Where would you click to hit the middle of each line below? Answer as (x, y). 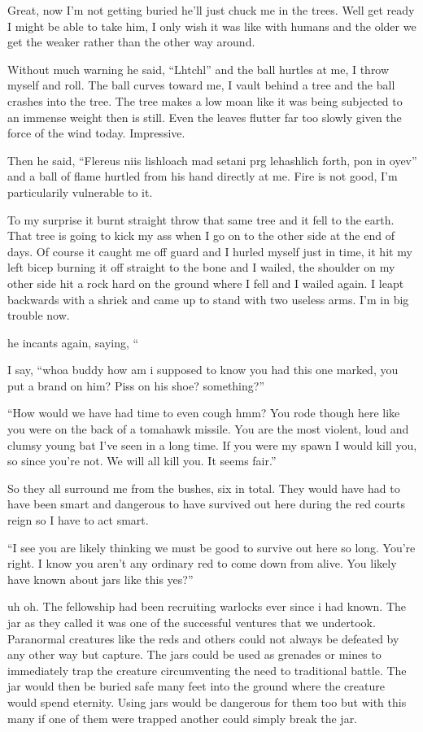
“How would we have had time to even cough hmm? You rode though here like (204, 413)
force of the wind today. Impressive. (96, 133)
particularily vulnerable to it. (80, 192)
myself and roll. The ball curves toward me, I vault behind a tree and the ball (201, 85)
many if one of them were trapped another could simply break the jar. (183, 718)
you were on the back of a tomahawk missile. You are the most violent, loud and (208, 429)
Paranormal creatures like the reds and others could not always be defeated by (203, 638)
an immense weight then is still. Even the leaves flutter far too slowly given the (205, 117)
